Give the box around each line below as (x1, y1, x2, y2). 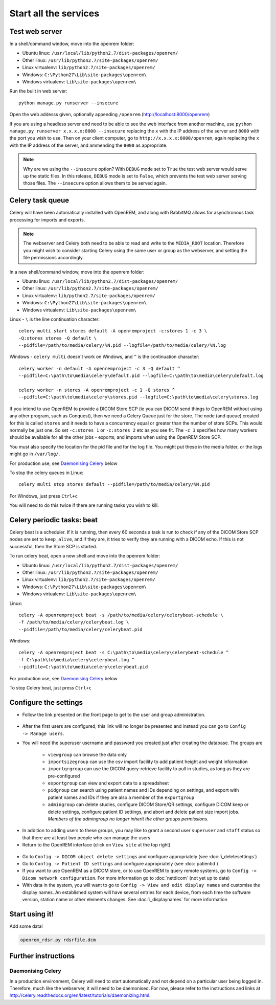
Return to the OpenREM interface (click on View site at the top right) (22, 842, 171, 848)
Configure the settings (9, 698, 83, 707)
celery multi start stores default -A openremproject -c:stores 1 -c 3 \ (18, 328, 208, 334)
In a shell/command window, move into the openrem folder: (9, 41, 135, 47)
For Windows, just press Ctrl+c (9, 493, 78, 499)
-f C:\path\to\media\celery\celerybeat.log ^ (18, 657, 135, 662)
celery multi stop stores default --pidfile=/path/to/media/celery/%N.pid (18, 481, 210, 487)
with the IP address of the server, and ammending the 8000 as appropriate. (9, 142, 168, 148)
